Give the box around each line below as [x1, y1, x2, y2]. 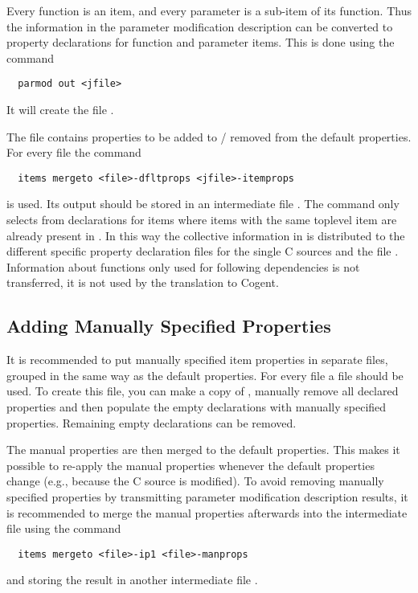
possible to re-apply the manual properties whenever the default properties [6, 456, 375, 473]
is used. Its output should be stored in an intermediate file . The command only [6, 195, 400, 212]
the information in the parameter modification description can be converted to [6, 18, 393, 35]
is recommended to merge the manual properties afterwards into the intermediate [6, 504, 408, 521]
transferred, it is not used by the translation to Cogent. [6, 274, 279, 291]
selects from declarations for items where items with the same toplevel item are [6, 211, 397, 228]
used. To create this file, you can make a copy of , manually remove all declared [6, 382, 399, 399]
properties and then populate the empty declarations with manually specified [6, 399, 387, 415]
